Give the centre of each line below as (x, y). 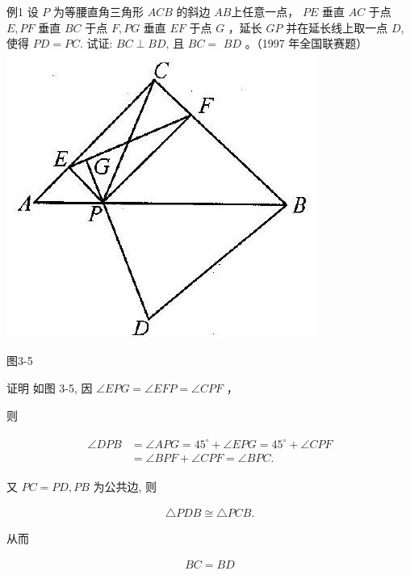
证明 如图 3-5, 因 (50, 387)
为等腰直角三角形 (98, 11)
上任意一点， (265, 11)
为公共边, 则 (125, 486)
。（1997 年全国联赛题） (306, 43)
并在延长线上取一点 (337, 27)
